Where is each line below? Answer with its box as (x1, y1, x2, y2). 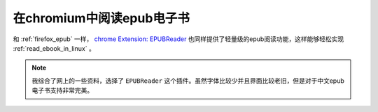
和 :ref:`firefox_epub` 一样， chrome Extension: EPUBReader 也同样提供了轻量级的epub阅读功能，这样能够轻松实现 (13, 35, 344, 43)
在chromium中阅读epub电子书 (13, 10, 190, 26)
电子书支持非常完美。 (31, 86, 94, 95)
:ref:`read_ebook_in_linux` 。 (13, 44, 96, 52)
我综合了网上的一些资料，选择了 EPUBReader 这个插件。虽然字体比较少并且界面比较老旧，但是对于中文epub (31, 77, 344, 85)
